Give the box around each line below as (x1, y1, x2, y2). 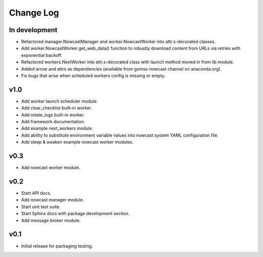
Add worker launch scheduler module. (21, 98, 98, 104)
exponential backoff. (21, 52, 62, 58)
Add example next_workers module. (21, 126, 94, 131)
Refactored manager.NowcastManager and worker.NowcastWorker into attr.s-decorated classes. (21, 39, 216, 45)
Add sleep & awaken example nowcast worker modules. (21, 139, 133, 145)
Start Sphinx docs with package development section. (21, 211, 130, 217)
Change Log (9, 7, 59, 18)
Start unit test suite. (21, 203, 61, 209)
